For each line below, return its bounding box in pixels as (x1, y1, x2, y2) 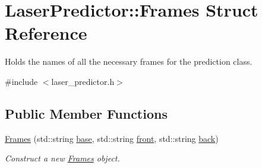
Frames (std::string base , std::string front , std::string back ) (5, 132, 219, 144)
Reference (5, 21, 87, 45)
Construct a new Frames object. (5, 152, 120, 164)
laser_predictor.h (51, 75, 115, 87)
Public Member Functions (5, 104, 168, 122)
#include (5, 75, 38, 87)
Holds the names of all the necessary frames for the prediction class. (5, 55, 252, 68)
